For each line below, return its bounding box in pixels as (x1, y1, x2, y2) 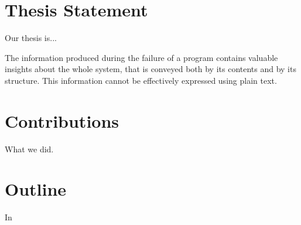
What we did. (5, 142, 54, 155)
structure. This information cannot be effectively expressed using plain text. (5, 74, 277, 86)
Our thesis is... (5, 32, 57, 44)
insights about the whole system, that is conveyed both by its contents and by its (5, 63, 296, 75)
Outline (5, 177, 67, 201)
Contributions (5, 108, 119, 132)
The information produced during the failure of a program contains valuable (5, 51, 278, 63)
